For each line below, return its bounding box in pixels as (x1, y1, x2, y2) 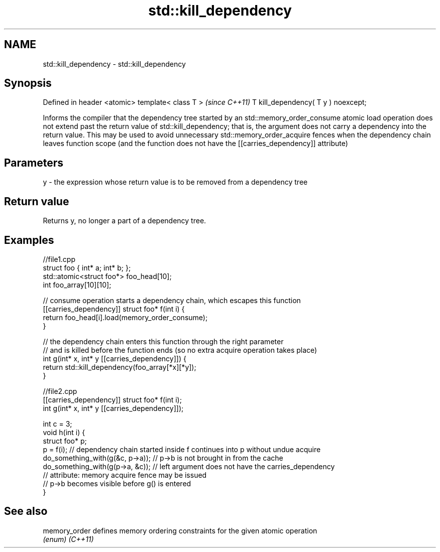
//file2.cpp (43, 386, 77, 395)
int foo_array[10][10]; (43, 280, 112, 289)
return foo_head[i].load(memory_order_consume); (43, 313, 208, 322)
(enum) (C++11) (43, 534, 94, 543)
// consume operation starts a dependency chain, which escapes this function (43, 296, 301, 305)
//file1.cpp (43, 254, 76, 263)
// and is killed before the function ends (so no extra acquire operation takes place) (43, 345, 317, 354)
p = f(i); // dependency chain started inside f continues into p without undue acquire (43, 445, 321, 454)
